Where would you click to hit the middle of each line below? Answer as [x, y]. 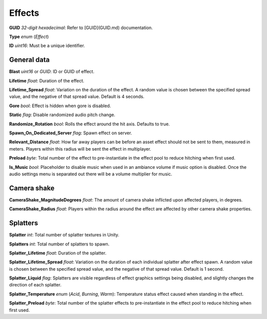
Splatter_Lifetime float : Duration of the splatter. [58, 253]
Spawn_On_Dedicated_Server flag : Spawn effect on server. [70, 133]
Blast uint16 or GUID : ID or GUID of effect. [52, 72]
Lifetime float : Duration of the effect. [47, 80]
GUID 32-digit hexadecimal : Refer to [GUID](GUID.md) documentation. [81, 28]
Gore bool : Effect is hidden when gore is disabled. [60, 106]
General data [29, 60]
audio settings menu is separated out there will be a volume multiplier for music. [91, 174]
